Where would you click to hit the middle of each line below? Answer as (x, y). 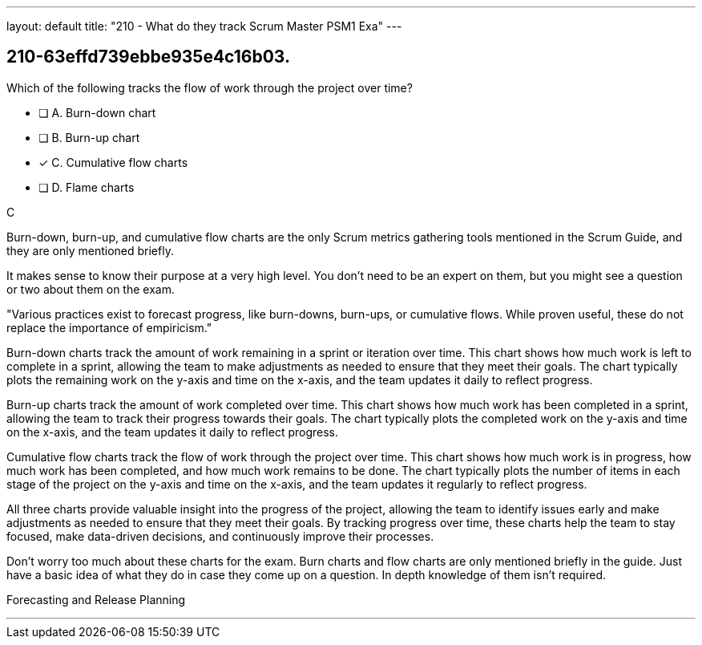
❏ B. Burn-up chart (89, 137)
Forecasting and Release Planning (96, 599)
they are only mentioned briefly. (90, 250)
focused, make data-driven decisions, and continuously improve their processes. (220, 536)
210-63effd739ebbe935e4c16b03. (148, 57)
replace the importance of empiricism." (109, 327)
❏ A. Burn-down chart (97, 112)
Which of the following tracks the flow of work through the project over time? (210, 87)
